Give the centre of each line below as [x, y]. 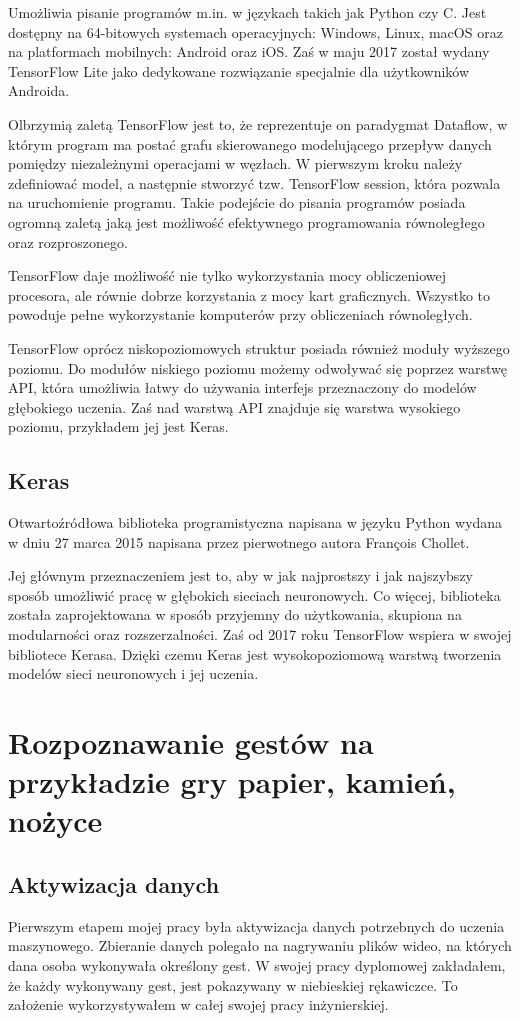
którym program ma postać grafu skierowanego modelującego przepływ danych [250, 143]
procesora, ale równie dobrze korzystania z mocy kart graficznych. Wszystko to [249, 294]
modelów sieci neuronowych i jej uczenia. [133, 673]
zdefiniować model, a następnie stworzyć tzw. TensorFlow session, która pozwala [254, 182]
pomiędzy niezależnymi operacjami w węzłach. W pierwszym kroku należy [235, 163]
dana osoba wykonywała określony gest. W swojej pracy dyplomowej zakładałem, [257, 964]
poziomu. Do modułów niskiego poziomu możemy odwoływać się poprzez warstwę [258, 367]
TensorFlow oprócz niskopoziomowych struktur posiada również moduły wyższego [259, 347]
